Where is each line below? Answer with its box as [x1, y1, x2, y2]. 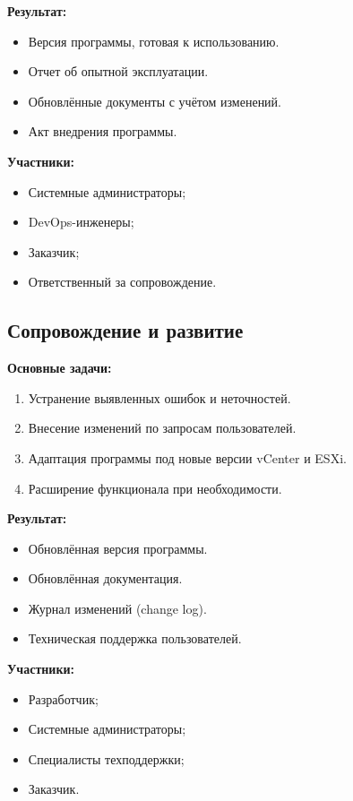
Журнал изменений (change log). [28, 599, 207, 617]
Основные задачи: [7, 358, 112, 377]
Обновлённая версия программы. [28, 538, 208, 557]
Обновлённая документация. [28, 569, 183, 588]
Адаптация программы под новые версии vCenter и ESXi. [28, 448, 347, 467]
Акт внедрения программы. [28, 122, 177, 141]
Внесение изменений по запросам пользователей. [28, 418, 297, 437]
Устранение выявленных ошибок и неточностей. [28, 388, 291, 407]
